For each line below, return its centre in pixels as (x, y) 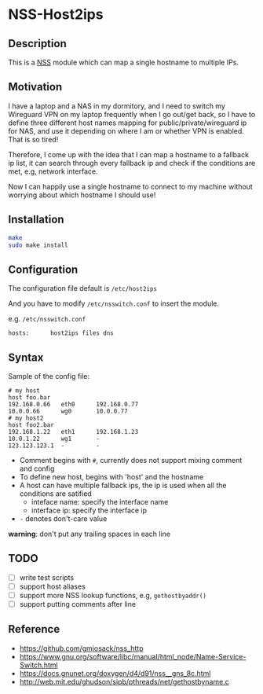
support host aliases (53, 586)
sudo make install (38, 245)
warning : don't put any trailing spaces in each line (89, 534)
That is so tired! (33, 139)
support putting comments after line (77, 604)
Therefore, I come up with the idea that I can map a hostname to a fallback (129, 154)
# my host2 (26, 418)
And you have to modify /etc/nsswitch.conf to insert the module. (114, 303)
